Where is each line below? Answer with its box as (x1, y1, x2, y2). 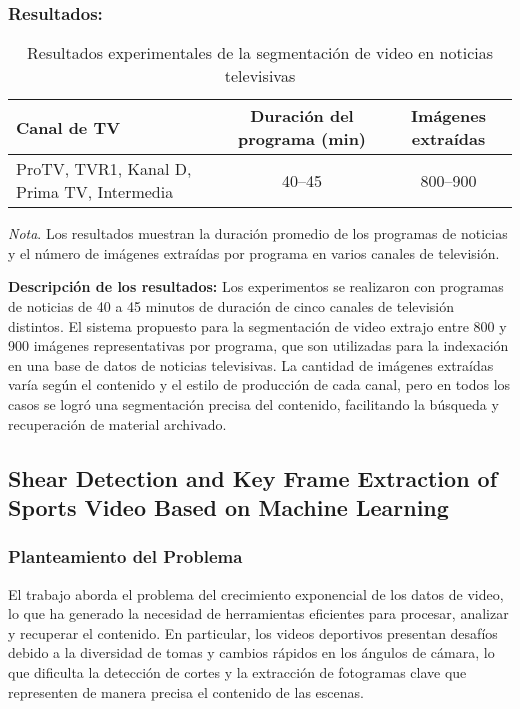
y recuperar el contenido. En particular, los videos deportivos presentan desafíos (8, 622, 498, 643)
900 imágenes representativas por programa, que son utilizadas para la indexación (8, 335, 509, 356)
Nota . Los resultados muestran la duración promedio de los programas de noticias (8, 223, 508, 244)
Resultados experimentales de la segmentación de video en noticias (27, 41, 493, 65)
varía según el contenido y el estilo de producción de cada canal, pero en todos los (8, 374, 511, 395)
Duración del (250, 104, 354, 128)
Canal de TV (16, 115, 121, 139)
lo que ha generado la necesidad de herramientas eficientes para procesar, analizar (8, 603, 509, 624)
